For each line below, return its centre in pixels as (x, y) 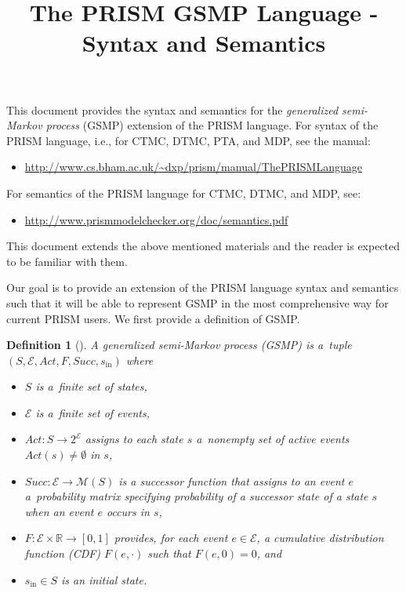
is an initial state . (104, 579)
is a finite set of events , (93, 412)
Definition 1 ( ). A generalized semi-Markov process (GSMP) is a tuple (179, 345)
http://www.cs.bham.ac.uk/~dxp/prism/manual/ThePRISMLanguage (193, 167)
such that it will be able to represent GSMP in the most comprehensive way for (198, 302)
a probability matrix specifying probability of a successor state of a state (196, 496)
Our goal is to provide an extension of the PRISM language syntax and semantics (203, 287)
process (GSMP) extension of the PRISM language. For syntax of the (212, 125)
